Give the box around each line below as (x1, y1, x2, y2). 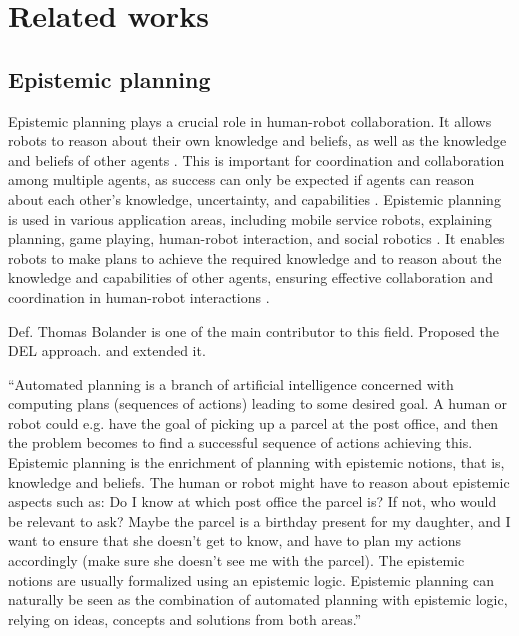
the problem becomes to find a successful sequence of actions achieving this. (8, 432, 473, 453)
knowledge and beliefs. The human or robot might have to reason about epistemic (8, 471, 510, 492)
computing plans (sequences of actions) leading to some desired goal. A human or (8, 393, 508, 414)
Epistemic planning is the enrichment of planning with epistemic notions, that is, (8, 452, 505, 473)
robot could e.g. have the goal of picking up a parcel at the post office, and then (8, 412, 499, 433)
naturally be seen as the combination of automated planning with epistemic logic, (8, 589, 508, 610)
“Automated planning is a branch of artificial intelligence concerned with (8, 373, 454, 394)
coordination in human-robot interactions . (8, 286, 270, 307)
